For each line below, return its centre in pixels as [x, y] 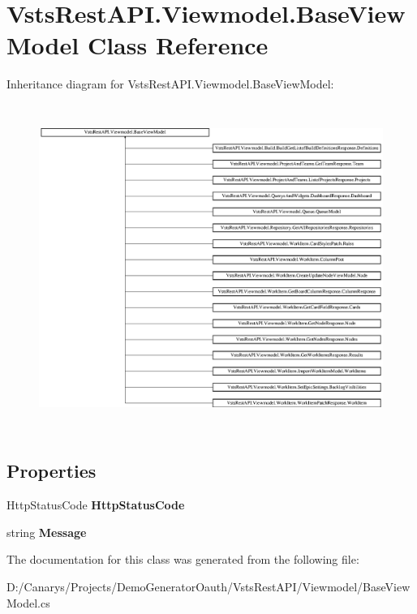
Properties [52, 471]
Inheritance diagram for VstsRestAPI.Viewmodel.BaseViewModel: [170, 84]
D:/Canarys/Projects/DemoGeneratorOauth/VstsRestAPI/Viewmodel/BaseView [208, 586]
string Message [47, 532]
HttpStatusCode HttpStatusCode [96, 505]
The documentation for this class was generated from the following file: [183, 559]
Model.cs [28, 602]
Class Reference [178, 45]
